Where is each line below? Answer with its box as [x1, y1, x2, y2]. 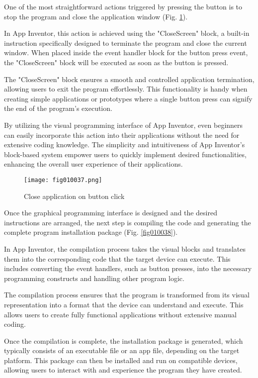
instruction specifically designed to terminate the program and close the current [4, 37, 247, 48]
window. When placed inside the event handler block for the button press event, [4, 47, 248, 58]
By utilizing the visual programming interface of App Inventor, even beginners [4, 119, 243, 130]
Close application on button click [24, 190, 125, 201]
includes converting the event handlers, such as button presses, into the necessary [4, 263, 252, 274]
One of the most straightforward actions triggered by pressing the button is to [4, 1, 243, 11]
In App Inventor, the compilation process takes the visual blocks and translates [4, 243, 246, 254]
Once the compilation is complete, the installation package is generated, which [4, 335, 243, 346]
